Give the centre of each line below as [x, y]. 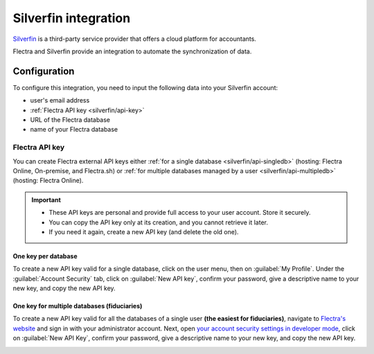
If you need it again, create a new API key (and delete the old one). [144, 231]
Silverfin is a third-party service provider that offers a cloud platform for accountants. [134, 39]
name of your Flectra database [74, 130]
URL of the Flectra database [70, 120]
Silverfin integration [72, 18]
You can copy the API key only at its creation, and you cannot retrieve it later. [158, 222]
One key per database [45, 256]
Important [46, 200]
